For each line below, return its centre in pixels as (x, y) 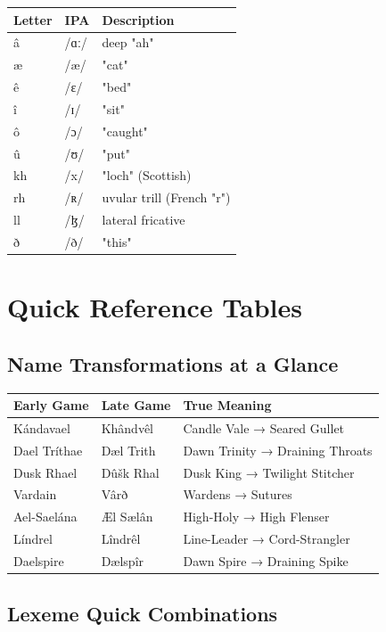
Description (138, 19)
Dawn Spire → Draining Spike (266, 561)
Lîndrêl (121, 539)
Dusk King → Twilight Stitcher (269, 472)
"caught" (125, 131)
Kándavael (42, 427)
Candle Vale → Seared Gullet (264, 427)
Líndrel (33, 539)
